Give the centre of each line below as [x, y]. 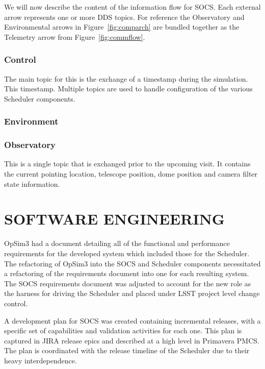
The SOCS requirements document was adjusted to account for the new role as [128, 283]
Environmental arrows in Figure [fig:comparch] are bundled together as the [122, 27]
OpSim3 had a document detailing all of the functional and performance [117, 243]
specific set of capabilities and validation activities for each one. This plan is [123, 330]
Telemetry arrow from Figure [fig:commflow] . [75, 36]
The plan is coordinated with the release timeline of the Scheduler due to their [127, 350]
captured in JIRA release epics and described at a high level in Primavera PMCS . [132, 340]
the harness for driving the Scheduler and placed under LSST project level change [132, 293]
